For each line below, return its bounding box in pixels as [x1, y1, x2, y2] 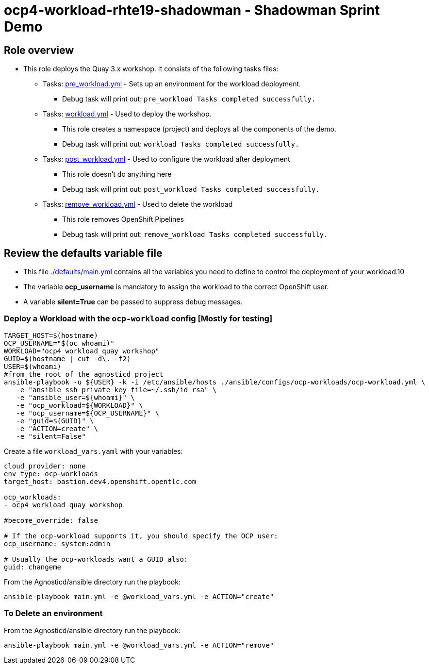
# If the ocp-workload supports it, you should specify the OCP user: [4, 532, 278, 540]
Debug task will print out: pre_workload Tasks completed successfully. [62, 95, 316, 103]
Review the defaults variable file [4, 247, 163, 259]
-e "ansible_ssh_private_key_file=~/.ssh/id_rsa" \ [16, 385, 217, 394]
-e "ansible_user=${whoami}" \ [16, 393, 135, 401]
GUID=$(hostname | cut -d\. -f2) [4, 354, 131, 363]
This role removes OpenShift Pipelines [62, 215, 184, 224]
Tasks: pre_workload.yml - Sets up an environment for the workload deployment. [43, 80, 301, 88]
